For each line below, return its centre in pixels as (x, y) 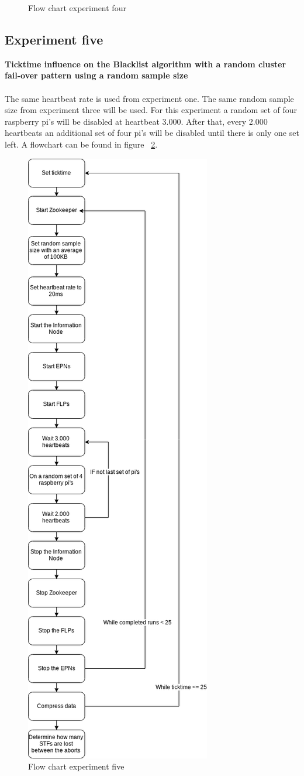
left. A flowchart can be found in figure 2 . (81, 144)
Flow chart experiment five (76, 766)
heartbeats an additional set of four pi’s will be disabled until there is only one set (152, 133)
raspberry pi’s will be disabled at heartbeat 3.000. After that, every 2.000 (136, 121)
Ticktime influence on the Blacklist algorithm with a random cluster (146, 64)
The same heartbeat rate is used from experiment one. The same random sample (149, 98)
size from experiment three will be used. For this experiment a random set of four (151, 110)
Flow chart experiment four (77, 8)
